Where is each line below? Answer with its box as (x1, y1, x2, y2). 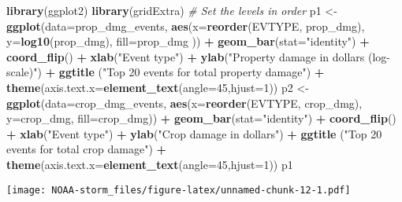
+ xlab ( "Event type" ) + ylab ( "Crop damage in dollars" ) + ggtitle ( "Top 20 (6, 125, 382, 141)
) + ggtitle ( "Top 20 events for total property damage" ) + (37, 64, 325, 80)
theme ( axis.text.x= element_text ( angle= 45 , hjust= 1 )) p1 (6, 156, 293, 172)
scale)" (6, 64, 38, 80)
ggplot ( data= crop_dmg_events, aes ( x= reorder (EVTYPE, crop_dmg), (6, 94, 363, 111)
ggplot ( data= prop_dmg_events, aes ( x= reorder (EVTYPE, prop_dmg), (6, 17, 365, 34)
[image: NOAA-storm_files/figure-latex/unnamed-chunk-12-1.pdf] (6, 184, 351, 196)
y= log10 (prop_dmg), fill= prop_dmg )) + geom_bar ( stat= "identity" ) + (6, 33, 370, 50)
